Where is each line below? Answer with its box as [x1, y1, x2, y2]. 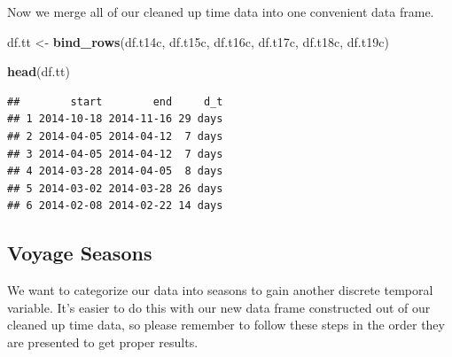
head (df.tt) [7, 62, 70, 81]
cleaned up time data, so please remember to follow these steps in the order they [7, 315, 445, 334]
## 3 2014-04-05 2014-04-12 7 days [7, 147, 223, 160]
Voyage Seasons [7, 239, 152, 267]
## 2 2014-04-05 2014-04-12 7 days [7, 129, 223, 143]
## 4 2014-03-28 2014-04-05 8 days [7, 165, 223, 178]
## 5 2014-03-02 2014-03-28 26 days [7, 182, 223, 195]
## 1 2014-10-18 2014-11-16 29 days [7, 113, 223, 126]
